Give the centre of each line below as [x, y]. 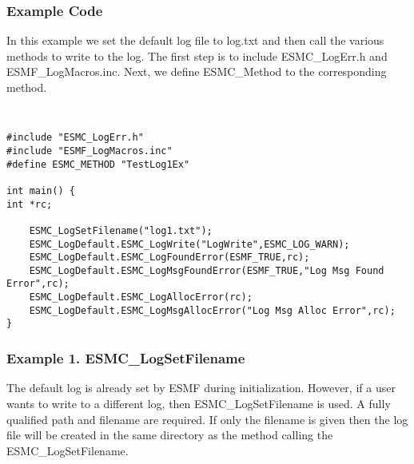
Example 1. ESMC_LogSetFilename [126, 358]
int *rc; [30, 204]
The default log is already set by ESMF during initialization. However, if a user [201, 388]
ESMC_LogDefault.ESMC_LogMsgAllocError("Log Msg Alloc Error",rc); [212, 310]
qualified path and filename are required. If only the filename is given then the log [207, 419]
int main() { [41, 190]
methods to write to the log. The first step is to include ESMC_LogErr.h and [197, 56]
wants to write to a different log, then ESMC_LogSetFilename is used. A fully [199, 403]
